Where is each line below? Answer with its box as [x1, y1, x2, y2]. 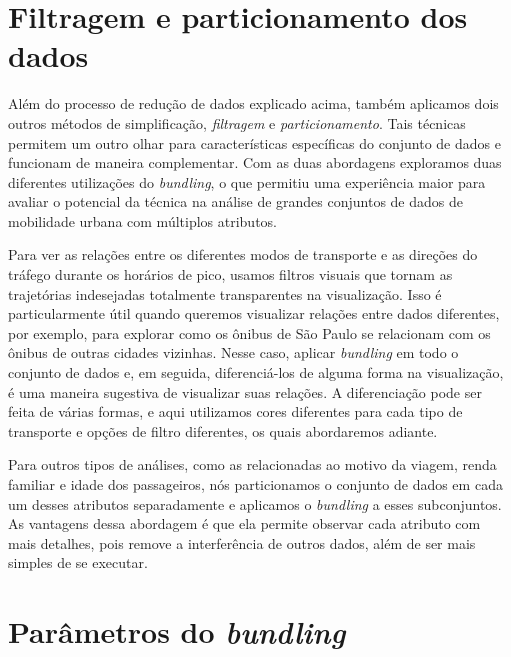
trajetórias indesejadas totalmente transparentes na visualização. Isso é [8, 283, 442, 304]
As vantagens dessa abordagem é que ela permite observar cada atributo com [8, 513, 481, 534]
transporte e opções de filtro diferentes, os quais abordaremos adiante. [8, 420, 438, 441]
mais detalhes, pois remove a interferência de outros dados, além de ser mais [8, 532, 476, 553]
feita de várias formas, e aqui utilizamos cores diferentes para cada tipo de [8, 401, 463, 422]
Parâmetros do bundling [8, 611, 346, 653]
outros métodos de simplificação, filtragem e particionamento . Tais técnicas [8, 112, 466, 133]
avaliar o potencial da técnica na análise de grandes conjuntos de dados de [8, 191, 463, 212]
